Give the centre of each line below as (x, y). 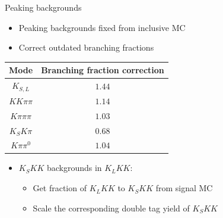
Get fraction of (60, 188)
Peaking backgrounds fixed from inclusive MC (102, 27)
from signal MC (184, 188)
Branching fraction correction (103, 70)
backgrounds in (74, 168)
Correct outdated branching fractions (86, 47)
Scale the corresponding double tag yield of (111, 208)
